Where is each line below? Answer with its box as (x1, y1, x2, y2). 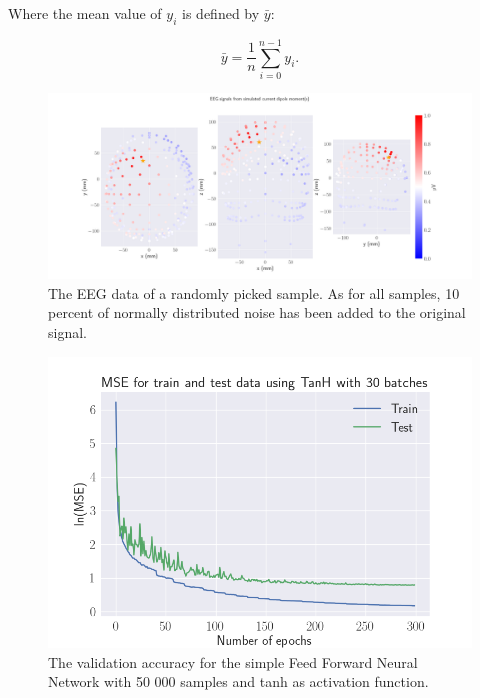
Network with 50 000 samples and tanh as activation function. (48, 671, 429, 692)
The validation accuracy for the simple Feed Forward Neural (48, 651, 418, 672)
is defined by (182, 3, 260, 23)
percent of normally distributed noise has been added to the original (48, 302, 466, 323)
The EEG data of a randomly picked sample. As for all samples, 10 (48, 282, 460, 303)
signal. (48, 322, 87, 343)
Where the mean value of (8, 3, 162, 23)
